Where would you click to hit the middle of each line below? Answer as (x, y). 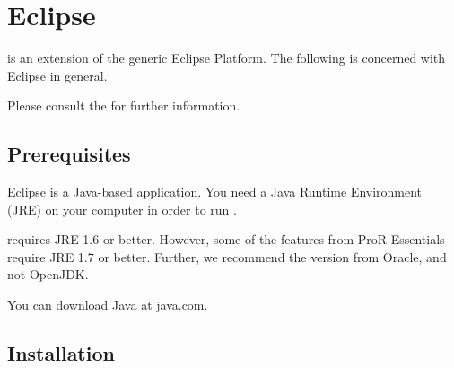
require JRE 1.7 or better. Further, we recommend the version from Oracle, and (227, 256)
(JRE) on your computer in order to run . (122, 209)
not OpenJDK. (48, 274)
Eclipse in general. (57, 75)
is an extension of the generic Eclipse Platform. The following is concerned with (227, 58)
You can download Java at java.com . (108, 305)
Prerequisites (69, 154)
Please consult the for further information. (124, 105)
